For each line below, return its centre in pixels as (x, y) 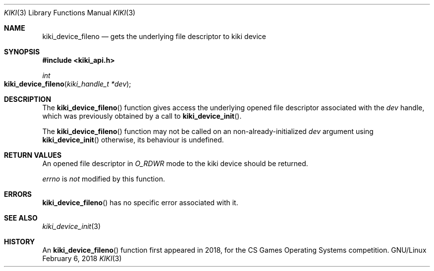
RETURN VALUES (33, 155)
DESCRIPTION (28, 99)
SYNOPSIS (22, 52)
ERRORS (18, 194)
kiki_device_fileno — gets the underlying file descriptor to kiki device (154, 36)
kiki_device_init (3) (72, 226)
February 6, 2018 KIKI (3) (82, 258)
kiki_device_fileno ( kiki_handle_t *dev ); (68, 84)
